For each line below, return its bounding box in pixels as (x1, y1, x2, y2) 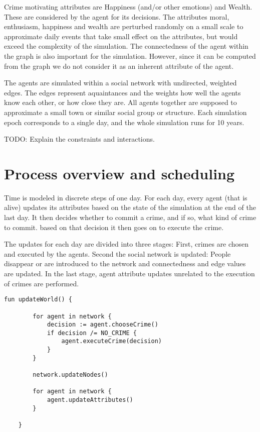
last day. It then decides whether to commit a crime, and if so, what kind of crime (4, 212, 256, 223)
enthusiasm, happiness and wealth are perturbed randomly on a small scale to (4, 21, 243, 32)
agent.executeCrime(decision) (61, 338, 162, 345)
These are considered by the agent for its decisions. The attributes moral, (4, 11, 229, 22)
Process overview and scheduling (4, 163, 235, 183)
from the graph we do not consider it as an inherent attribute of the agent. (4, 60, 234, 71)
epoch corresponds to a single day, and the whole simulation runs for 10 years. (4, 117, 244, 127)
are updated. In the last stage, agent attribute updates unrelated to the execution (4, 268, 255, 278)
